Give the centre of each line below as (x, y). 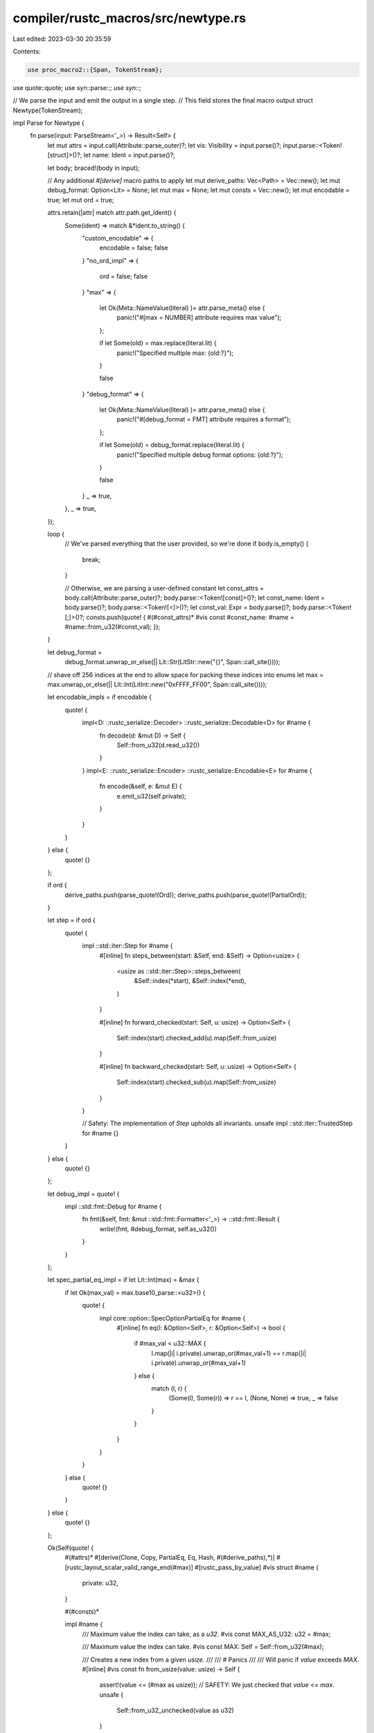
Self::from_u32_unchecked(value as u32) (176, 1710)
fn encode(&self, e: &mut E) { (141, 786)
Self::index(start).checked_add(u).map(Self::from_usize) (197, 1038)
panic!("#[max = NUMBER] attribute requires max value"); (199, 317)
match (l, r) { (169, 1388)
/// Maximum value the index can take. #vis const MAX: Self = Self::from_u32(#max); (203, 1647)
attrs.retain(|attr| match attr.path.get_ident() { (112, 213)
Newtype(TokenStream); (48, 110)
